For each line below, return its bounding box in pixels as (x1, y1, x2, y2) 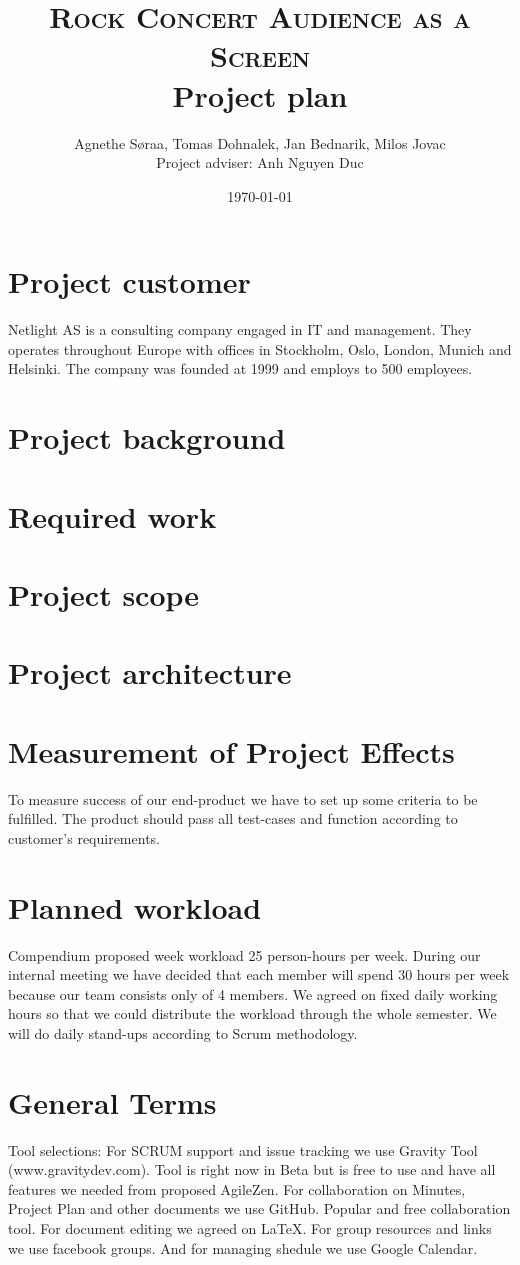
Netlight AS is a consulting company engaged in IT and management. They (8, 319, 472, 340)
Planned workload (8, 886, 262, 927)
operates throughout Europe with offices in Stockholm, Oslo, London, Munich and (8, 338, 512, 359)
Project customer (8, 261, 251, 302)
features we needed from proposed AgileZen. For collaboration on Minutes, (8, 1178, 466, 1199)
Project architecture (8, 652, 292, 693)
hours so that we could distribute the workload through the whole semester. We (8, 1003, 497, 1024)
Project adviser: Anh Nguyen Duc (156, 152, 364, 173)
